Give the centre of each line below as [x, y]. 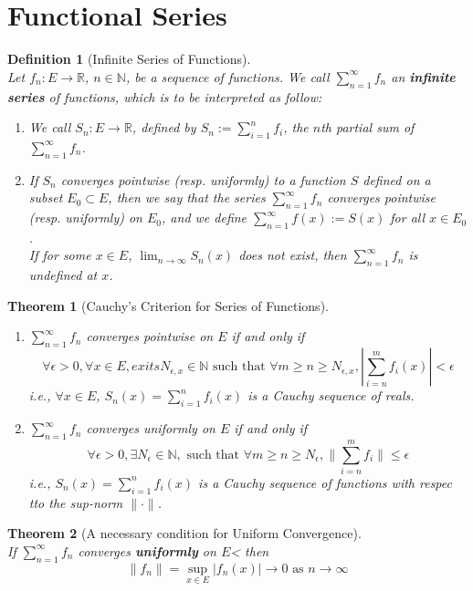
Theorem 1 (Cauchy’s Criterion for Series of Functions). [168, 305]
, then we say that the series [187, 197]
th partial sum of [368, 127]
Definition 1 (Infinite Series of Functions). [129, 59]
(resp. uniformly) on [85, 218]
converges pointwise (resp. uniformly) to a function [203, 179]
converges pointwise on [150, 336]
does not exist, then [293, 255]
